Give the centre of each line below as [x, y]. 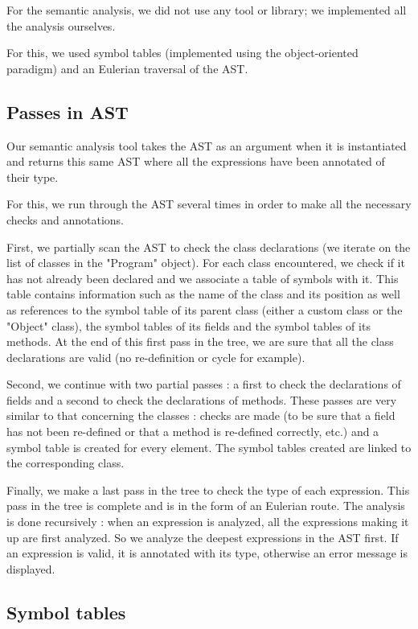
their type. [33, 177]
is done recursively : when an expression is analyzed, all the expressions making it [208, 522]
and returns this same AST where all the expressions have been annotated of [196, 161]
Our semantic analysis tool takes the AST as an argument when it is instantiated [207, 145]
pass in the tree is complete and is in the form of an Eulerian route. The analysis [206, 506]
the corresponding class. [66, 463]
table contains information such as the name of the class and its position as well [203, 294]
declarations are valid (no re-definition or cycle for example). [156, 357]
